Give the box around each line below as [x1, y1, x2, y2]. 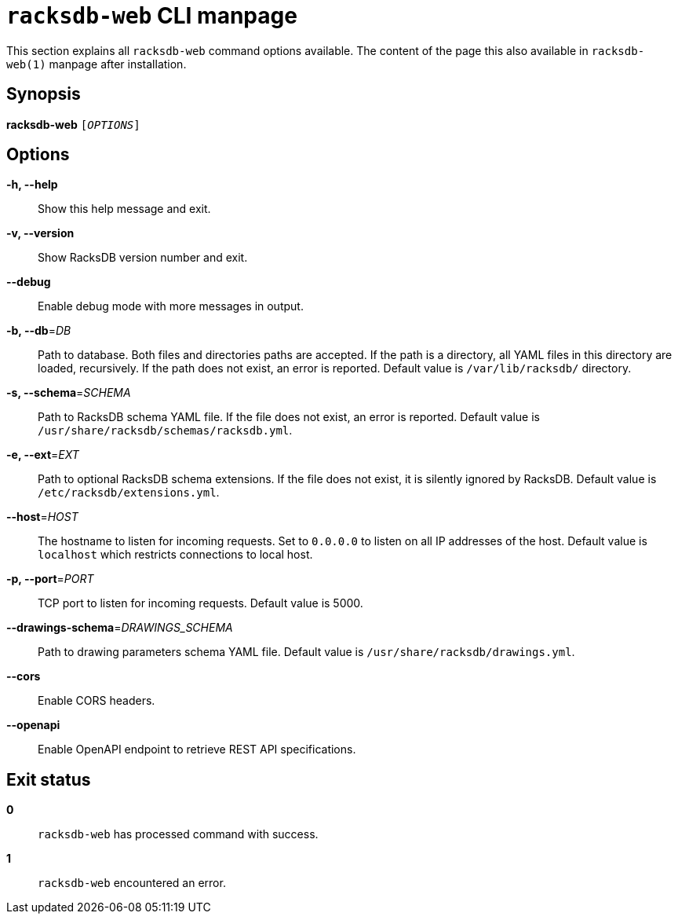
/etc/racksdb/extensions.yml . [38, 486, 220, 500]
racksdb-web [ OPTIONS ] [6, 117, 140, 131]
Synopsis [6, 84, 81, 104]
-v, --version [6, 226, 75, 240]
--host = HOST [6, 510, 78, 524]
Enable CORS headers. [38, 694, 155, 708]
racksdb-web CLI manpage [6, 2, 297, 29]
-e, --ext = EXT [6, 448, 79, 462]
